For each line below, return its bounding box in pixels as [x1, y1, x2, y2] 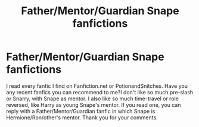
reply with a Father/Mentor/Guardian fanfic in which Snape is [6, 107, 156, 115]
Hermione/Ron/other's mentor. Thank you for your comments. [6, 114, 158, 121]
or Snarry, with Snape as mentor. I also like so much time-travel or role [6, 95, 179, 102]
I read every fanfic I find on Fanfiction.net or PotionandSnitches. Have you [6, 82, 188, 90]
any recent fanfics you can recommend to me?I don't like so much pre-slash [6, 88, 194, 96]
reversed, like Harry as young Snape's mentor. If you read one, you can [6, 101, 181, 108]
